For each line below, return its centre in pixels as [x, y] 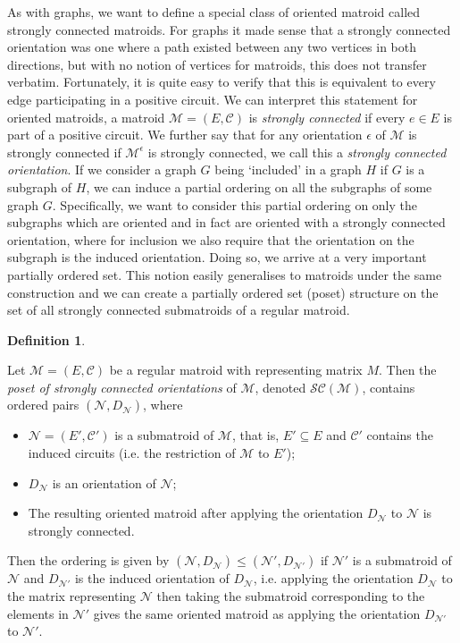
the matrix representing [72, 596]
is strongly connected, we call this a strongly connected [297, 152]
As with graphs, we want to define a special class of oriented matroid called [214, 12]
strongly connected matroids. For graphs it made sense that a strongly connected [229, 29]
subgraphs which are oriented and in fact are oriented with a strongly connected [226, 222]
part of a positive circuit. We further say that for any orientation [185, 135]
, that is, [255, 435]
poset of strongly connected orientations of [122, 387]
